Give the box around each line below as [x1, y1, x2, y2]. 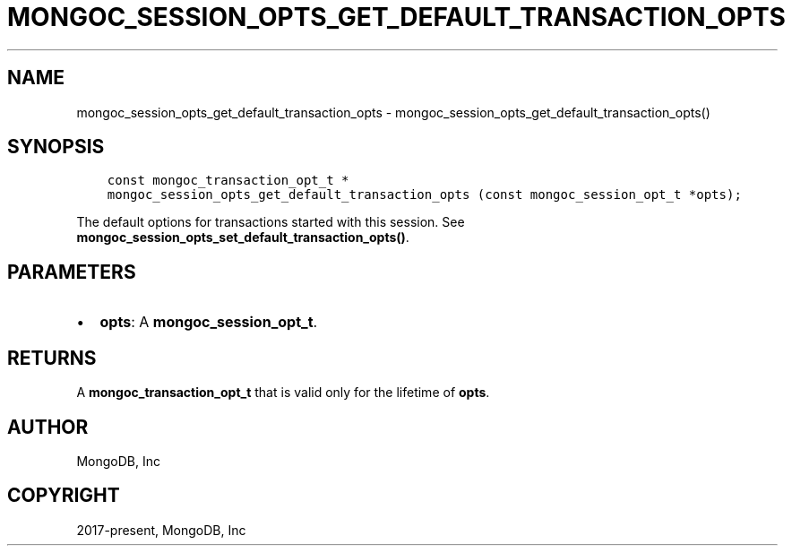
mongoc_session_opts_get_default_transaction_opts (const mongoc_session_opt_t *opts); [107, 187, 742, 203]
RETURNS [7, 346, 97, 369]
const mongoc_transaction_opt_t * [107, 173, 349, 188]
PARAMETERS [7, 260, 136, 283]
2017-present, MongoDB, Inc [76, 522, 246, 538]
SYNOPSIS [7, 135, 105, 159]
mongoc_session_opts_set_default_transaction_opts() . [76, 229, 409, 246]
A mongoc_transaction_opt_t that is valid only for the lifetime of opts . [76, 385, 490, 401]
